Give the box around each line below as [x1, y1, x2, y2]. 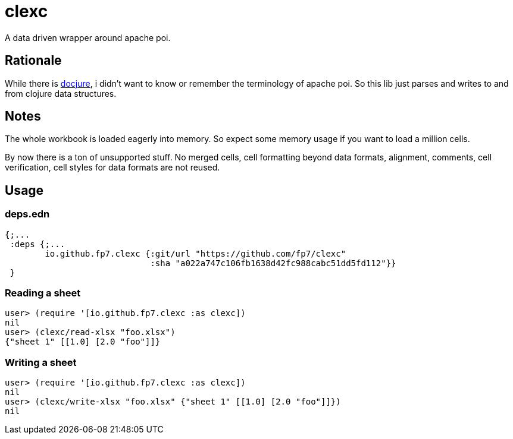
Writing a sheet [5, 356, 77, 368]
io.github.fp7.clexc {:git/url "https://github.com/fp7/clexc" [45, 248, 346, 258]
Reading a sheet [5, 287, 81, 299]
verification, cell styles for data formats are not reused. [5, 162, 220, 173]
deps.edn [5, 208, 50, 220]
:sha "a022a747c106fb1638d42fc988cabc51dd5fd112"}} [150, 258, 396, 268]
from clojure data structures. [5, 88, 117, 99]
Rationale [5, 53, 62, 68]
